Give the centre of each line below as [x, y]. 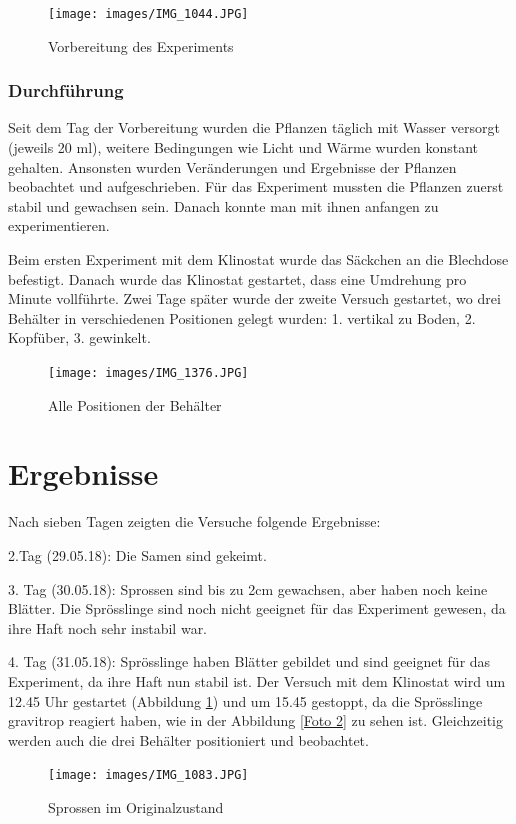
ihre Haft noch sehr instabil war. [108, 627]
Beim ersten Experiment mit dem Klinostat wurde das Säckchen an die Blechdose [258, 259]
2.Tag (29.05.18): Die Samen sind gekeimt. [137, 554]
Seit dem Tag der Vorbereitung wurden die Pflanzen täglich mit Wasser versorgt [254, 127]
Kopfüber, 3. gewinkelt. [79, 337]
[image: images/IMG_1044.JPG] [148, 14]
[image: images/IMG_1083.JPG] [148, 775]
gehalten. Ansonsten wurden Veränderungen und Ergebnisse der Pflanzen [232, 166]
